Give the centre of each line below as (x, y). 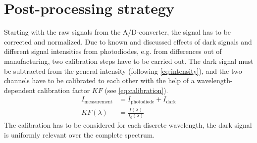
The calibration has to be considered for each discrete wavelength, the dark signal (128, 125)
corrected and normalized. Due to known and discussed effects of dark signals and (128, 41)
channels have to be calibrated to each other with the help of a (99, 80)
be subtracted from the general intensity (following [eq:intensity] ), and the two (123, 71)
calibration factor (64, 90)
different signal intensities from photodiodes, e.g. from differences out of (113, 51)
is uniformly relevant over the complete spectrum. (79, 135)
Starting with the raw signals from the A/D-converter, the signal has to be (118, 32)
